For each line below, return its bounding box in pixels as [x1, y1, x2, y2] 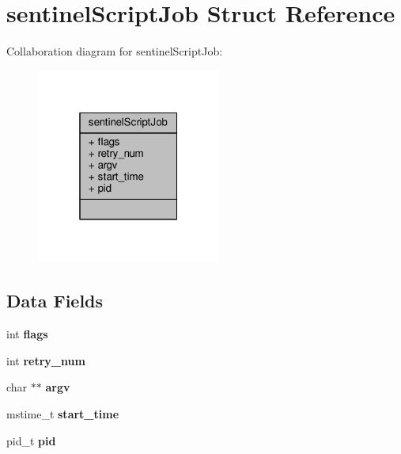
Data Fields [6, 288, 104, 313]
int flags [6, 326, 48, 342]
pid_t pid [6, 432, 56, 448]
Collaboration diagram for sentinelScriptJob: [6, 43, 223, 59]
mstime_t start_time [6, 406, 119, 422]
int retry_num [6, 352, 85, 368]
